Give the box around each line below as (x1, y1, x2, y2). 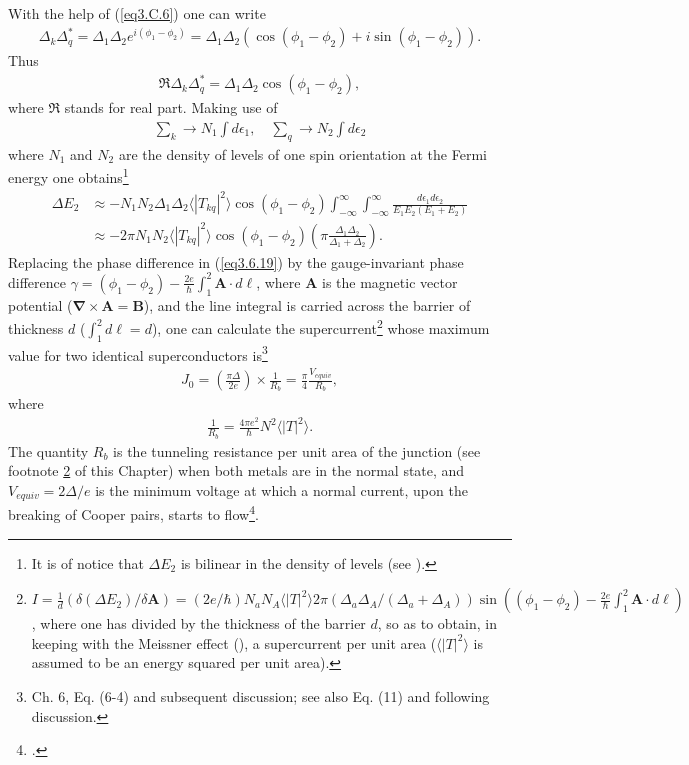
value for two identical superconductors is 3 (8, 341, 268, 365)
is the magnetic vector (321, 271, 458, 292)
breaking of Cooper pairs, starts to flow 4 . (8, 501, 259, 524)
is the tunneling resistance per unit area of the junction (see (113, 440, 481, 461)
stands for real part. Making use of (64, 97, 278, 118)
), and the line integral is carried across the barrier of (143, 294, 471, 315)
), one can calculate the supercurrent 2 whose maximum (151, 315, 490, 339)
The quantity (8, 440, 89, 461)
